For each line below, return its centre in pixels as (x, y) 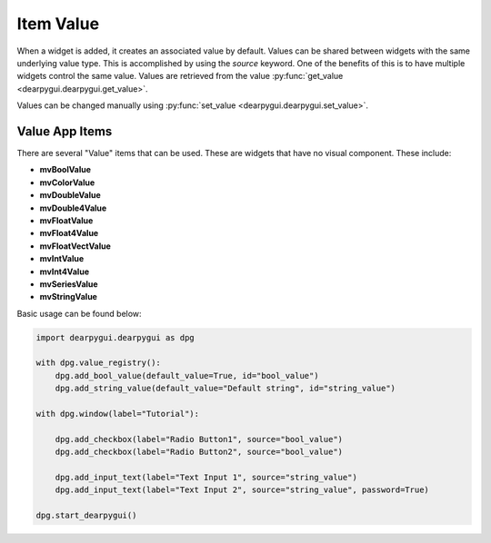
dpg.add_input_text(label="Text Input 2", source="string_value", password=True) (242, 490)
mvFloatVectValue (75, 246)
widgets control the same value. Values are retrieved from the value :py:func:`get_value (180, 76)
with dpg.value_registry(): (98, 363)
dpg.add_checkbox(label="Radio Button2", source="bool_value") (199, 452)
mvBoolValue (65, 170)
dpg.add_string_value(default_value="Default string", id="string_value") (225, 389)
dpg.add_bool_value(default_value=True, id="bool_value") (187, 375)
